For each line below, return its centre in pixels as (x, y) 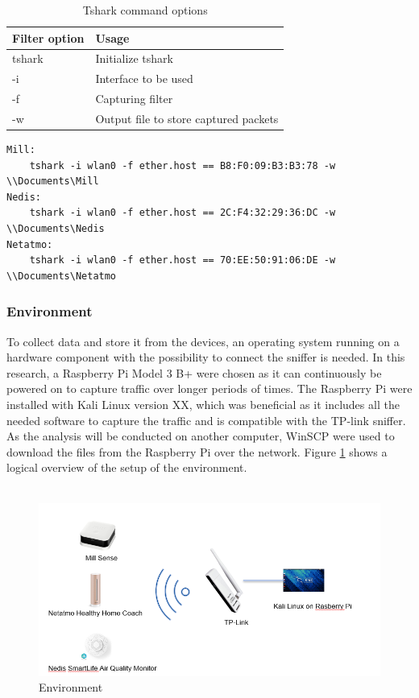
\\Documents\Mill (53, 182)
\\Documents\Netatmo (62, 276)
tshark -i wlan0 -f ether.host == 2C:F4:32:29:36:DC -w (183, 213)
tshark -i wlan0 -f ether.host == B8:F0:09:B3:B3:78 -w (183, 165)
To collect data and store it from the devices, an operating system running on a (203, 341)
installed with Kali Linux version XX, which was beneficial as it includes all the (203, 404)
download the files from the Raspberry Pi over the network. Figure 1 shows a (197, 451)
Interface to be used (144, 78)
